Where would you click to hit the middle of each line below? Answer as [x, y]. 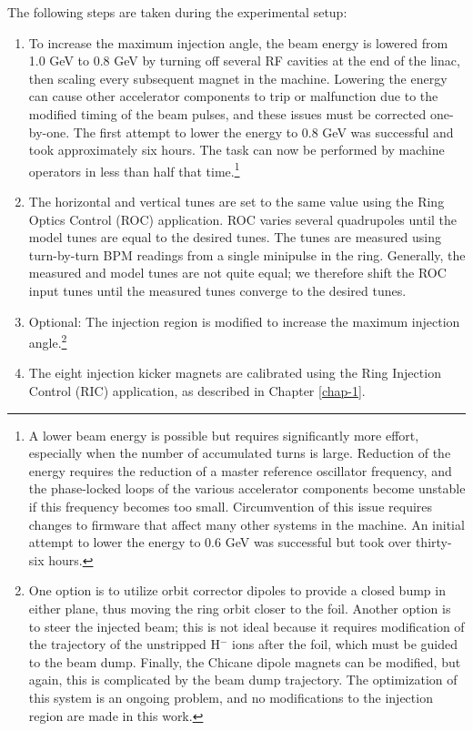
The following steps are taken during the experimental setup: [177, 12]
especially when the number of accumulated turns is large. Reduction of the [240, 453]
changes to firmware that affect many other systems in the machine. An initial [247, 524]
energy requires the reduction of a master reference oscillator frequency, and [240, 470]
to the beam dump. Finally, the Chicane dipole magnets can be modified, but [245, 661]
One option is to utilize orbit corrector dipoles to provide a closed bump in [237, 590]
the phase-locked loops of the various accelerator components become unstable [247, 488]
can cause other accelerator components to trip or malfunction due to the [233, 96]
